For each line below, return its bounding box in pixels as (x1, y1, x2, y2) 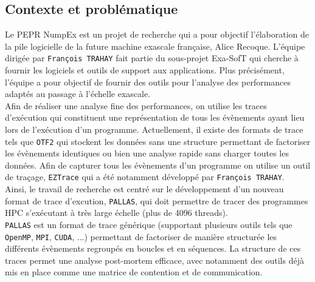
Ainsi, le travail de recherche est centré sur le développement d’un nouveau (5, 183, 284, 195)
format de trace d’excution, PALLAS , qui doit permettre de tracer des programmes (5, 194, 308, 207)
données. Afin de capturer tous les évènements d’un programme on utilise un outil (5, 158, 311, 171)
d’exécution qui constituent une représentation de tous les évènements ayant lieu (5, 111, 305, 124)
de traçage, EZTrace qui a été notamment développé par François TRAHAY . (5, 170, 285, 183)
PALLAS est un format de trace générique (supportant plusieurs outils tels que (5, 218, 292, 230)
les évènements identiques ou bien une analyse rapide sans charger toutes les (5, 147, 289, 159)
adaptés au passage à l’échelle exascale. (5, 87, 151, 100)
